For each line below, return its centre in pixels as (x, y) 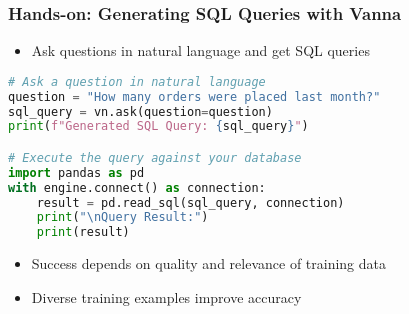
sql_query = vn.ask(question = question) (140, 111)
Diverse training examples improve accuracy (166, 296)
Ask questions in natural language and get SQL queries (200, 50)
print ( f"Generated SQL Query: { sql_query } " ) (158, 126)
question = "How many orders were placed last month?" (194, 96)
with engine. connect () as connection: (137, 187)
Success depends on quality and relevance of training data (209, 263)
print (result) (83, 232)
